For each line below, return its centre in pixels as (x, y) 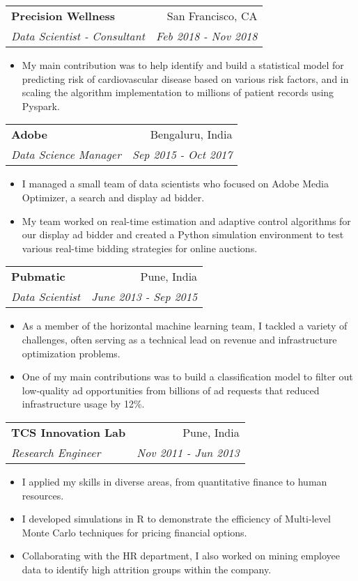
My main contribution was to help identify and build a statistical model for (183, 65)
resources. (43, 495)
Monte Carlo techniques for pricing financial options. (134, 532)
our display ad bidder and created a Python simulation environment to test (183, 234)
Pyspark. (41, 106)
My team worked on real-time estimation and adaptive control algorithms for (186, 220)
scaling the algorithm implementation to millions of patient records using (178, 92)
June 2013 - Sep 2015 (145, 297)
